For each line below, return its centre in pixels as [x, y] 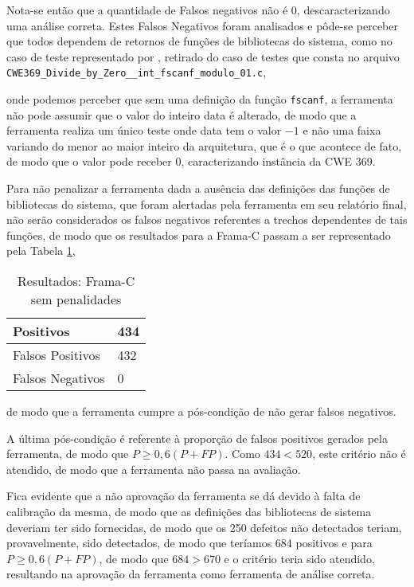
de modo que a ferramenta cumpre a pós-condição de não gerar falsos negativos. [201, 411]
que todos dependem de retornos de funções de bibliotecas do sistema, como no [199, 41]
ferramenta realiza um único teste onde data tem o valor [144, 130]
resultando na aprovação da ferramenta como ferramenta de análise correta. [191, 574]
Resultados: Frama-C [76, 281]
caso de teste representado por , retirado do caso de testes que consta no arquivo [203, 56]
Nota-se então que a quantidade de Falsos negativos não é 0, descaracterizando [198, 10]
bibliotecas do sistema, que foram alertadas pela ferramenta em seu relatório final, [207, 203]
